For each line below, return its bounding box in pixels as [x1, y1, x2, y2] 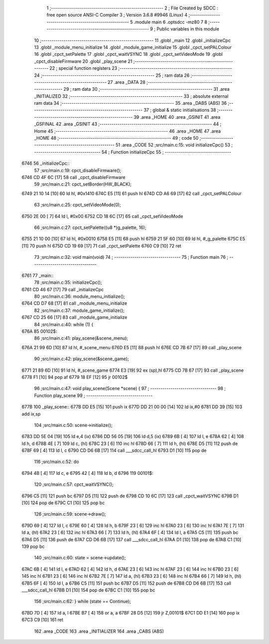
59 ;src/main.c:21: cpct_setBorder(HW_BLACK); [34, 181, 132, 187]
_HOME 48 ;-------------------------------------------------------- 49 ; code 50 [34, 135, 199, 141]
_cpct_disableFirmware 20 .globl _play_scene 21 [34, 58, 133, 64]
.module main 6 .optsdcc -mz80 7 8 [134, 19, 208, 25]
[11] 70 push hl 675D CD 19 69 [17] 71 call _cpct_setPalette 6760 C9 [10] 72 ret [21, 242, 181, 249]
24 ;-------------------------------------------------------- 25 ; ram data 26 [34, 72, 190, 78]
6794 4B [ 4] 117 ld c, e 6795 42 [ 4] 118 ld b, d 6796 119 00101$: [21, 470, 154, 476]
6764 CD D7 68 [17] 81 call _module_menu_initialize [21, 300, 127, 306]
